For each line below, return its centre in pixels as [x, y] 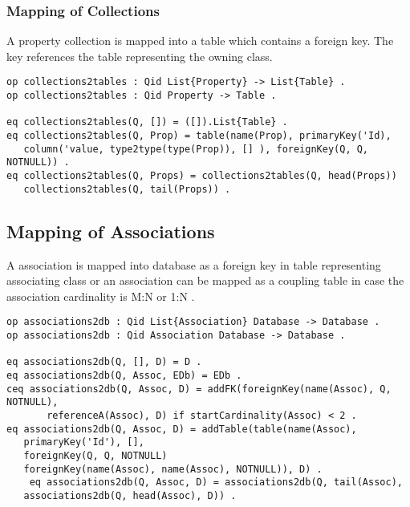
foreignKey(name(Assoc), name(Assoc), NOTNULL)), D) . [173, 469]
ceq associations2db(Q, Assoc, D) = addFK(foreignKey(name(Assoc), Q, [199, 389]
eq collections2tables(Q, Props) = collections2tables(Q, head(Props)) [202, 176]
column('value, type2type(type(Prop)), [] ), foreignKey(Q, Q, [196, 149]
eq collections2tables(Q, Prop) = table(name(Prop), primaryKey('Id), [199, 136]
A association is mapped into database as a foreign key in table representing [194, 264]
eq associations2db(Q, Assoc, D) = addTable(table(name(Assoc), [182, 429]
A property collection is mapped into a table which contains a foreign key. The [200, 41]
